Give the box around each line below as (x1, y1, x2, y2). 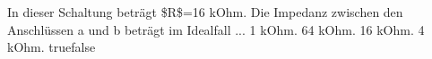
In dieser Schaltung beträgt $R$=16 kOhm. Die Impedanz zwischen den (7, 3, 403, 21)
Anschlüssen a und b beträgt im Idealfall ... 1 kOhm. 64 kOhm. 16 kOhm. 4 (7, 20, 425, 38)
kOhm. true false (7, 38, 96, 56)
